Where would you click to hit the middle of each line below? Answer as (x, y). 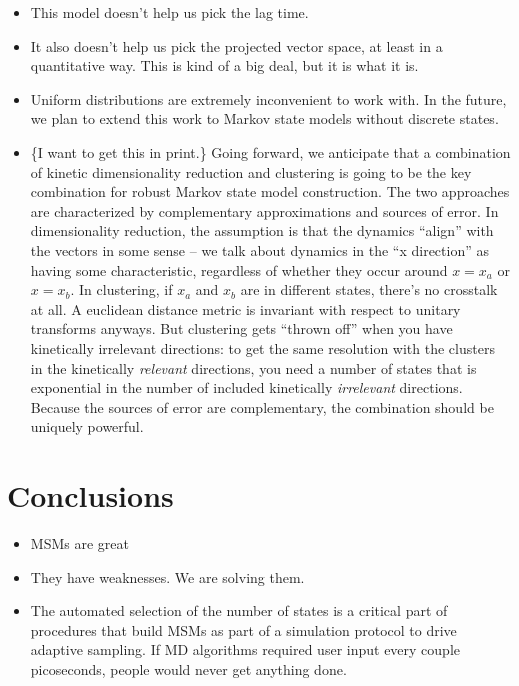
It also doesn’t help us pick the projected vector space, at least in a (236, 45)
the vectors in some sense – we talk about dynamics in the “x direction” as (259, 249)
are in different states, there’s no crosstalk (369, 289)
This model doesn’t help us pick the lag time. (169, 12)
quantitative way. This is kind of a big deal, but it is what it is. (224, 65)
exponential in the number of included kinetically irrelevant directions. (246, 387)
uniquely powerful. (87, 426)
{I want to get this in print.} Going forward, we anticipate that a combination (270, 151)
